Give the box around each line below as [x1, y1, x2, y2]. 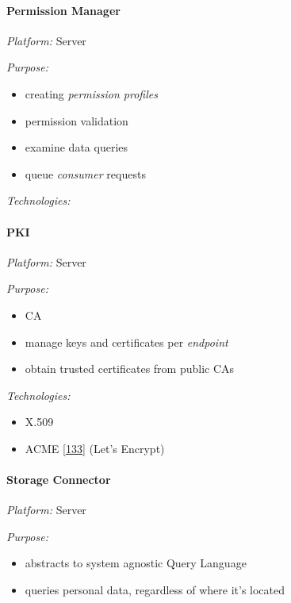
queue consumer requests [25, 165, 146, 182]
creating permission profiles [25, 85, 158, 102]
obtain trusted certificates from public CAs [25, 360, 235, 377]
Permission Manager [6, 2, 121, 18]
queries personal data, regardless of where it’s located [25, 582, 285, 598]
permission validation [25, 112, 128, 129]
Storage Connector [6, 471, 111, 488]
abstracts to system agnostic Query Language [25, 555, 247, 571]
